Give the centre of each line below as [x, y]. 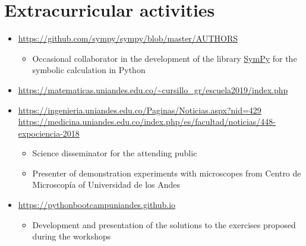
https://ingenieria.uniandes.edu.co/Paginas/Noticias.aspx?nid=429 [140, 110]
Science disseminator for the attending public [115, 153]
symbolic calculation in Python [89, 70]
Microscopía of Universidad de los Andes [106, 184]
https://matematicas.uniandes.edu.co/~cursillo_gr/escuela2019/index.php [153, 89]
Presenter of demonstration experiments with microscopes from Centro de [167, 173]
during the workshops [72, 236]
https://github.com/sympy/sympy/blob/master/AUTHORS [128, 38]
